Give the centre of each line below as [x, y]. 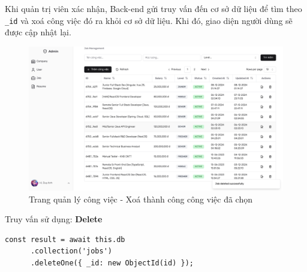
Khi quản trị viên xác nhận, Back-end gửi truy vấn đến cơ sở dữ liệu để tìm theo [153, 8]
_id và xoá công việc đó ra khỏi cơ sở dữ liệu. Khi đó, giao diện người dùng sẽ [149, 20]
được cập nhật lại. [38, 32]
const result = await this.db [65, 239]
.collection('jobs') [71, 251]
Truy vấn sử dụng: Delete [54, 219]
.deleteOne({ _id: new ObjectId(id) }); [112, 263]
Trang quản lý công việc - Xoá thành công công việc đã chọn [141, 199]
